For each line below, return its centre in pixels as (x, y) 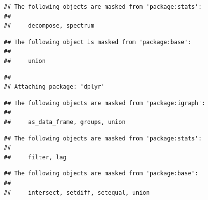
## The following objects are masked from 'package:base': (101, 174)
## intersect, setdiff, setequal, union (77, 192)
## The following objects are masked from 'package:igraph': (105, 103)
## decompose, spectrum (49, 26)
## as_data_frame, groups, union (65, 122)
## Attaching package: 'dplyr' (54, 87)
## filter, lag (35, 157)
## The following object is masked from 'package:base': (98, 42)
